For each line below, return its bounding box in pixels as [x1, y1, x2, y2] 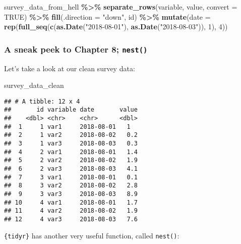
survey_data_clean [4, 80, 64, 90]
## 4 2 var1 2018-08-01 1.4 [4, 148, 138, 156]
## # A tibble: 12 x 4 [4, 97, 80, 105]
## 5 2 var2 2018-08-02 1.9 [4, 157, 138, 164]
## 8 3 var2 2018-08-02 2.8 [4, 182, 138, 189]
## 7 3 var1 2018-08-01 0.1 [4, 173, 138, 181]
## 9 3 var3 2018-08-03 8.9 [4, 190, 138, 198]
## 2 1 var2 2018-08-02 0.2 [4, 131, 138, 139]
